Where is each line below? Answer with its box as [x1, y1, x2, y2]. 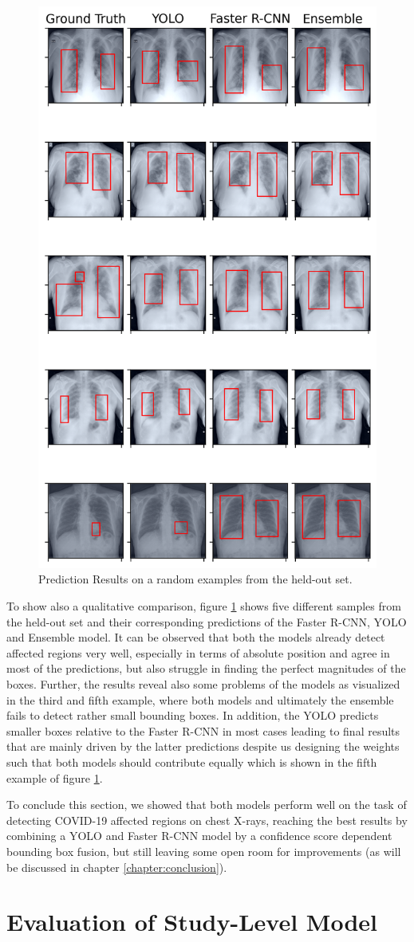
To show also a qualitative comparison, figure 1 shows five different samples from [6, 598, 401, 614]
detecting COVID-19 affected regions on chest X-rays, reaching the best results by [6, 811, 408, 828]
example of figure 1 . [6, 769, 103, 786]
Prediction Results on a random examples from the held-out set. [38, 571, 353, 587]
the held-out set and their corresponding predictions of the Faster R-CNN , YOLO [6, 613, 407, 630]
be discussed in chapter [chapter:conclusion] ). [6, 858, 227, 875]
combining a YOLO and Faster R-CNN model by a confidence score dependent [6, 827, 392, 844]
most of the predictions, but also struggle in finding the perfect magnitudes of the [6, 660, 406, 677]
